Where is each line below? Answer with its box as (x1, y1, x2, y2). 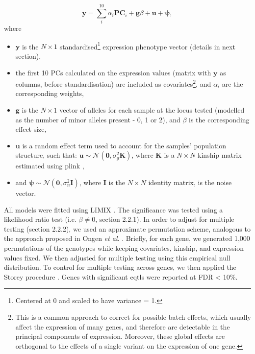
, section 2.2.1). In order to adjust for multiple (95, 214, 234, 224)
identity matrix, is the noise (148, 177, 232, 187)
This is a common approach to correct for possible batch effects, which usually (15, 311, 251, 322)
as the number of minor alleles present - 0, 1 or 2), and (15, 114, 180, 124)
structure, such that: (15, 150, 77, 160)
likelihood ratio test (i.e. (4, 214, 76, 224)
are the (222, 78, 243, 89)
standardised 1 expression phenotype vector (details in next (59, 40, 235, 51)
